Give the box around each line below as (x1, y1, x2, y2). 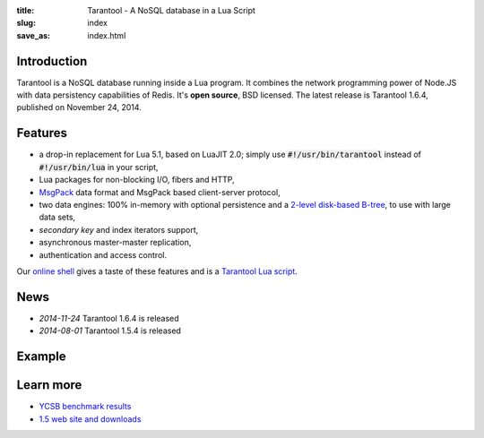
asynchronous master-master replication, (39, 237, 192, 248)
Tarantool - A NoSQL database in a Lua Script (87, 5, 255, 15)
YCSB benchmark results (39, 401, 132, 412)
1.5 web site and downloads (39, 413, 142, 425)
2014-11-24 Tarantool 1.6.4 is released (39, 313, 179, 323)
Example (16, 349, 66, 364)
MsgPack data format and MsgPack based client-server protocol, (39, 186, 281, 197)
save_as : (16, 30, 51, 40)
